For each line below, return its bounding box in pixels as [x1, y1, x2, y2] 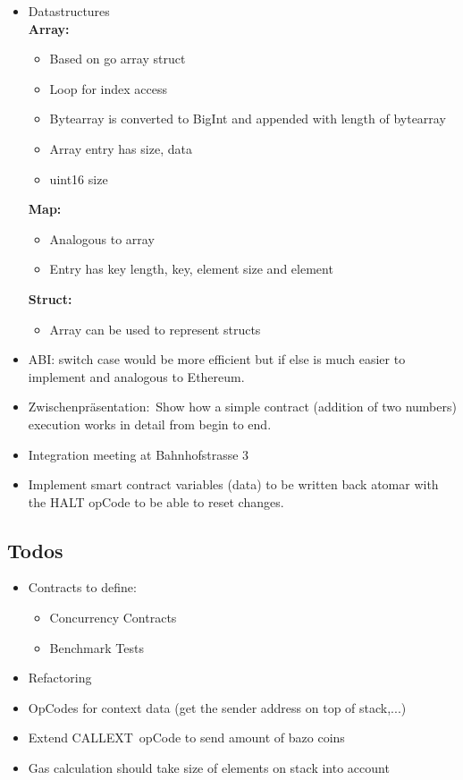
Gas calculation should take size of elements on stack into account [28, 759, 390, 777]
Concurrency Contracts [49, 608, 177, 627]
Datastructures [28, 2, 110, 20]
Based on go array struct [49, 49, 186, 68]
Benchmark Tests [49, 638, 144, 657]
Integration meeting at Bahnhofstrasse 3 [28, 445, 249, 463]
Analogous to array [49, 229, 155, 248]
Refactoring [28, 668, 92, 687]
